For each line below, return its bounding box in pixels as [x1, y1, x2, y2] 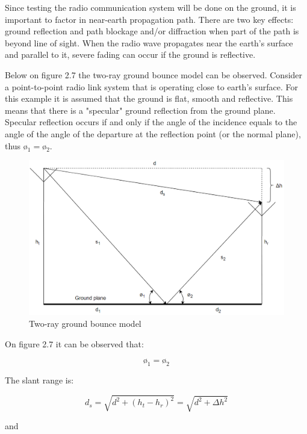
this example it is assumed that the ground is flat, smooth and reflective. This [5, 92, 293, 105]
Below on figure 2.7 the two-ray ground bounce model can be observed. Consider [5, 68, 303, 81]
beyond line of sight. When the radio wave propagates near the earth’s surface [5, 36, 293, 49]
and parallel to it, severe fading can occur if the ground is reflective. [5, 48, 256, 61]
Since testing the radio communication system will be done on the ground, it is [5, 1, 296, 13]
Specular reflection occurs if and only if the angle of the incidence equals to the [5, 116, 297, 128]
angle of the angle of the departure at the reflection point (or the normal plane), [5, 127, 301, 140]
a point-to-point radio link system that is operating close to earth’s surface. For [5, 80, 298, 93]
